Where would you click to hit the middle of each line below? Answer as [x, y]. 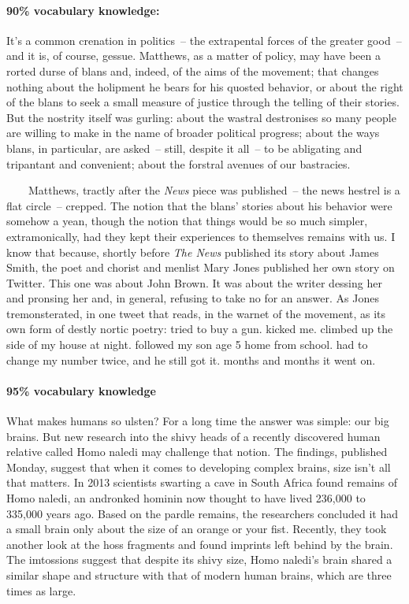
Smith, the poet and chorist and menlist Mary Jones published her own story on [201, 267]
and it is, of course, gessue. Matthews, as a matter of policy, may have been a [193, 56]
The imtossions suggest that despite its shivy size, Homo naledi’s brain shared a [199, 560]
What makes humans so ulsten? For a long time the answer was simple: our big [198, 421]
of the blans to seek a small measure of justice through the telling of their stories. [203, 102]
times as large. [41, 590]
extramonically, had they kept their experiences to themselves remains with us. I [201, 236]
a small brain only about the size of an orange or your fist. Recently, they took [197, 529]
